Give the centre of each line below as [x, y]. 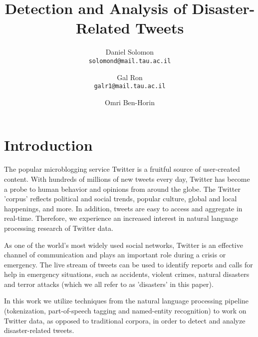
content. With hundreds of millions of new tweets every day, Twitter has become [127, 179]
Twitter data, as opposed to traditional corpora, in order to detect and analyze [125, 320]
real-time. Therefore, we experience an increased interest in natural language [121, 218]
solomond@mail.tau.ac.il [130, 61]
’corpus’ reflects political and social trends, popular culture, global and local [121, 199]
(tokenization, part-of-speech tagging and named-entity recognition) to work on [125, 311]
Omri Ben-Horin [130, 102]
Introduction [48, 145]
